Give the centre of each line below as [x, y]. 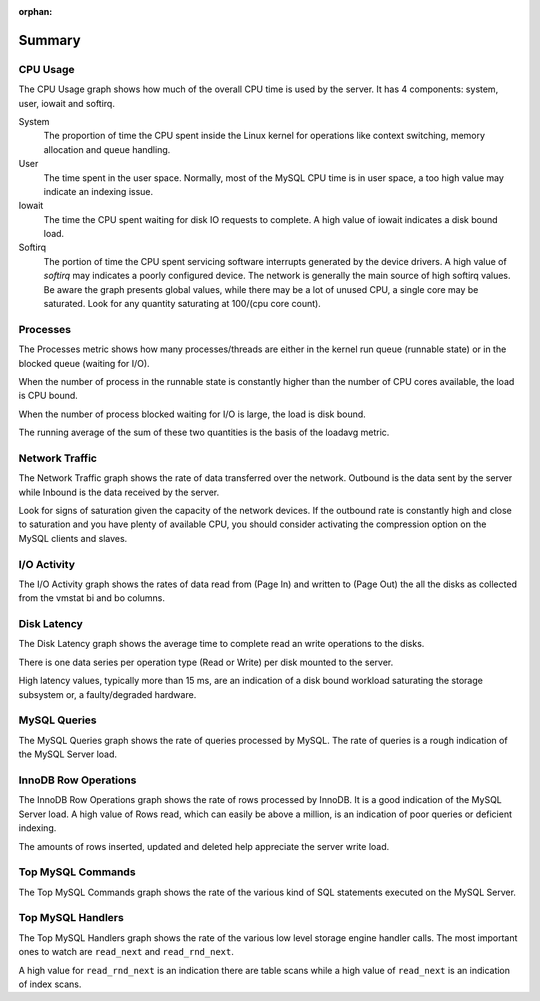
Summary [49, 40]
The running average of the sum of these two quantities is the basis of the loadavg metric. [204, 432]
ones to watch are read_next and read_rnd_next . [126, 952]
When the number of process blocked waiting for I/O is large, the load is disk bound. [192, 414]
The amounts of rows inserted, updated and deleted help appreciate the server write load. [204, 846]
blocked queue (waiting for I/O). [84, 363]
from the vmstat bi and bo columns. [91, 598]
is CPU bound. [48, 396]
